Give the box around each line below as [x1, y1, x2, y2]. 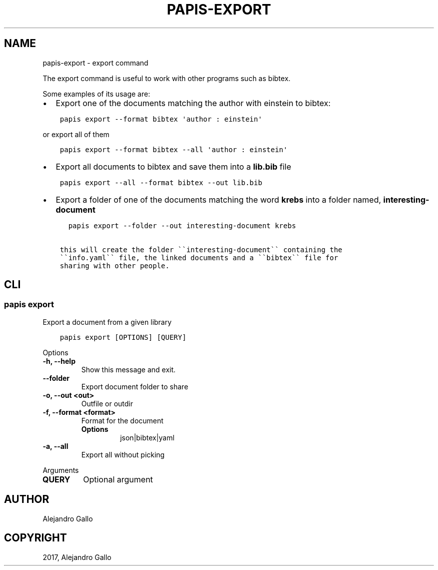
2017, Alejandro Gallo [42, 552, 111, 561]
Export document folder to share [81, 382, 188, 391]
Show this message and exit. [81, 365, 176, 374]
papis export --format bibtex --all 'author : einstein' [59, 145, 287, 154]
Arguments [42, 465, 79, 474]
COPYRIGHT [4, 531, 67, 544]
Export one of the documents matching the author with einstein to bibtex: [55, 98, 331, 108]
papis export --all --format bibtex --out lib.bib [59, 178, 262, 187]
